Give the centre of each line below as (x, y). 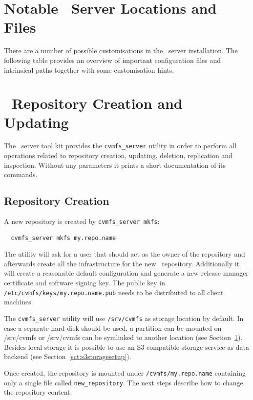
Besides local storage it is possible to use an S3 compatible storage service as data (126, 347)
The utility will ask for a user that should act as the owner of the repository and (125, 254)
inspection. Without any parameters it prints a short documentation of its (115, 165)
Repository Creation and (97, 103)
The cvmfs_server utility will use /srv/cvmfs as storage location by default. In (124, 318)
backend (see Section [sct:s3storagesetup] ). (68, 356)
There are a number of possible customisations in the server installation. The (121, 50)
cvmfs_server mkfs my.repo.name (63, 238)
